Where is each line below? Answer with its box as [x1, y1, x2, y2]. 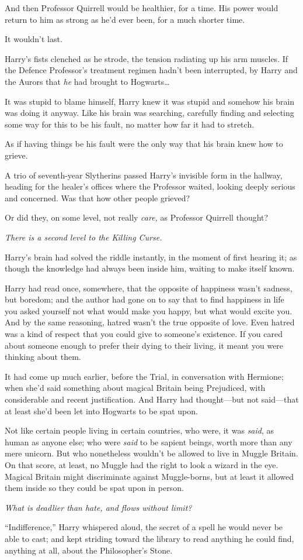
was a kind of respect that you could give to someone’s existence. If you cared [5, 328, 283, 340]
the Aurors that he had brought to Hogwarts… [5, 75, 170, 87]
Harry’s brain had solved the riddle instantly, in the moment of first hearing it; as [5, 250, 297, 263]
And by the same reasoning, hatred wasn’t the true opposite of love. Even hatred [5, 316, 295, 328]
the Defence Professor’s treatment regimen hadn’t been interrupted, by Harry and [5, 64, 298, 76]
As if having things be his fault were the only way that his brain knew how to [5, 138, 283, 150]
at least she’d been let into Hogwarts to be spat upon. [5, 404, 198, 417]
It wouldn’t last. [5, 33, 62, 45]
